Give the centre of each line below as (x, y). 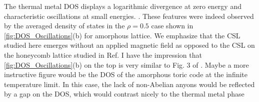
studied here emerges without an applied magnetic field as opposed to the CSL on (129, 45)
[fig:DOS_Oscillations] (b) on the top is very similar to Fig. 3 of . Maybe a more (126, 64)
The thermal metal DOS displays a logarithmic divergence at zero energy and (123, 6)
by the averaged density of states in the (64, 26)
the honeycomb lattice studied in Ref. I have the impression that (103, 54)
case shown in (172, 26)
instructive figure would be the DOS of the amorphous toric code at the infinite (126, 74)
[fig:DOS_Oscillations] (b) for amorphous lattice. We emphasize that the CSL (122, 35)
